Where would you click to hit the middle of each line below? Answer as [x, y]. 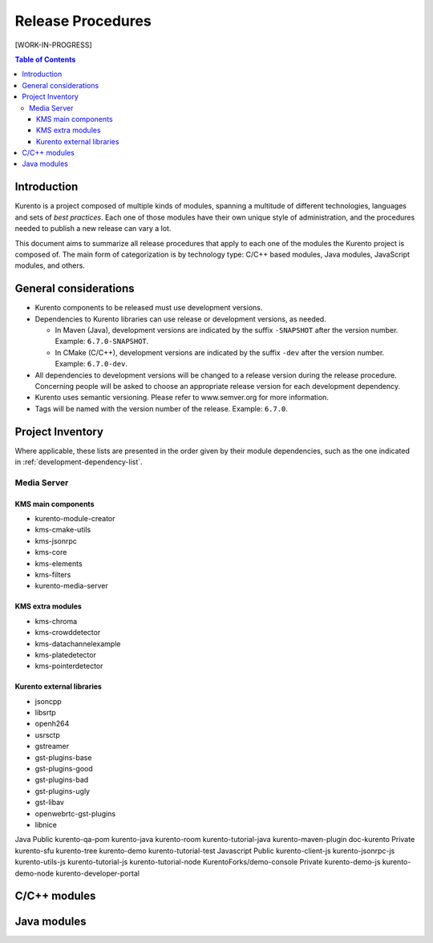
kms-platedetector [65, 654]
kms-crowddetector [68, 633]
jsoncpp [48, 701]
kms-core [51, 552]
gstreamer [52, 747]
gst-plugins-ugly [63, 791]
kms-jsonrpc [56, 540]
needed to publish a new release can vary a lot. [93, 229]
